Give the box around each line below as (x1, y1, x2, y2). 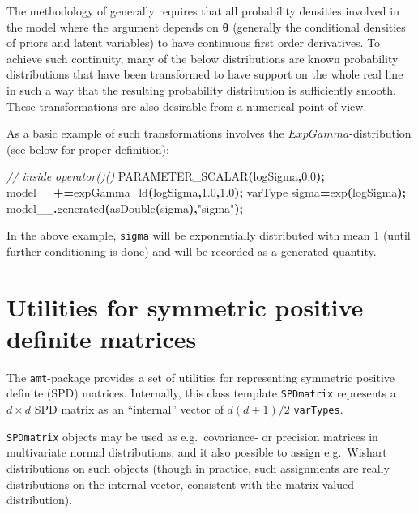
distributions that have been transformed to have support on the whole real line (6, 66, 403, 83)
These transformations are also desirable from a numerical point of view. (6, 97, 367, 114)
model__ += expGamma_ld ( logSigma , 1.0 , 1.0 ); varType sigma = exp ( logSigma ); (6, 183, 407, 200)
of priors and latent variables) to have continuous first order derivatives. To (6, 34, 381, 51)
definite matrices (6, 321, 197, 355)
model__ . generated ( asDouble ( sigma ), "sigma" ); (6, 199, 244, 216)
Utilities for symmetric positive (6, 290, 364, 323)
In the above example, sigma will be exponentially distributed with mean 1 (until (6, 227, 411, 244)
